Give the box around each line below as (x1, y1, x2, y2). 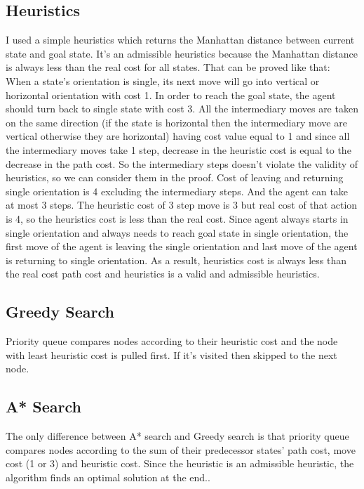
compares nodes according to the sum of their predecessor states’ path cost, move (6, 442, 356, 457)
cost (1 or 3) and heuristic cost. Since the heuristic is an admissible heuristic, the (6, 456, 354, 471)
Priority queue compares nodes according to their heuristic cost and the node (6, 334, 338, 348)
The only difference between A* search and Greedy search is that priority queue (6, 429, 349, 443)
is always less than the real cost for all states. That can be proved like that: (6, 60, 330, 74)
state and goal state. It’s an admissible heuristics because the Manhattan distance (6, 46, 358, 60)
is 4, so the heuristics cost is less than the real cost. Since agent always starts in (6, 211, 349, 226)
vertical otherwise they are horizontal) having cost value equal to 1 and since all (6, 129, 350, 143)
